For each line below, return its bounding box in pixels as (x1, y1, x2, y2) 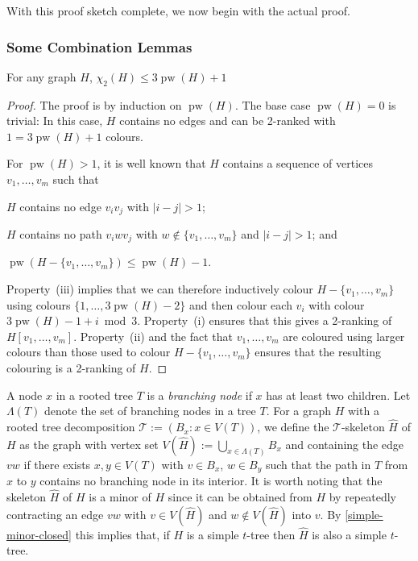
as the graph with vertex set (19, 435, 159, 452)
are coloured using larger (283, 327, 405, 344)
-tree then (246, 526, 296, 542)
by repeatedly (329, 488, 396, 505)
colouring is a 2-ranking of (6, 359, 136, 376)
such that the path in (265, 455, 371, 472)
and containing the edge (285, 435, 404, 452)
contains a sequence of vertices (222, 155, 374, 172)
